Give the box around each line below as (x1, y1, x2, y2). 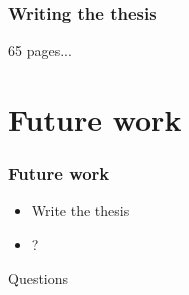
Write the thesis (31, 200, 130, 221)
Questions (8, 267, 69, 288)
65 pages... (8, 40, 72, 61)
